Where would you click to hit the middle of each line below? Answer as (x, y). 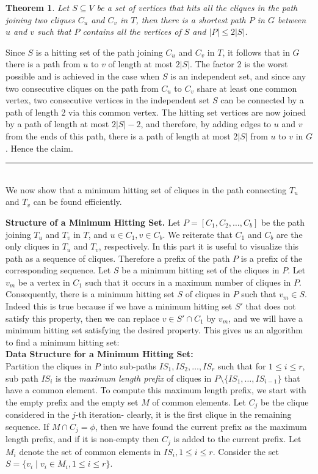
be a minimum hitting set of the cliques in (201, 270)
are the (289, 234)
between (292, 19)
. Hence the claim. (39, 148)
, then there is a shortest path (191, 19)
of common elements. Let (199, 402)
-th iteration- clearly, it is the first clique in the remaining (183, 414)
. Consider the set (246, 451)
